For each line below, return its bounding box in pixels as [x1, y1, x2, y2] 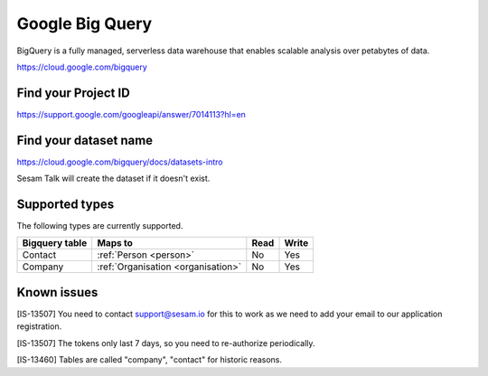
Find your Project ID [16, 85, 130, 100]
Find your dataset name [16, 132, 154, 148]
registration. [16, 321, 62, 332]
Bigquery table [22, 237, 88, 249]
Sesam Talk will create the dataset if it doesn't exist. [16, 173, 211, 184]
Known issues [16, 285, 99, 300]
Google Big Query [16, 14, 153, 33]
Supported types [16, 196, 115, 211]
